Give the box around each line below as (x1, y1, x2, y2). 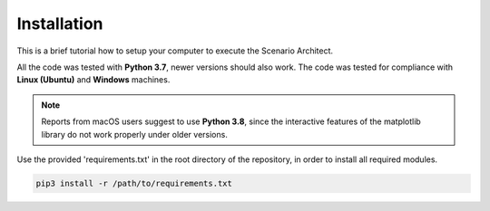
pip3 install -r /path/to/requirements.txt (35, 177, 233, 188)
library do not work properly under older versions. (41, 129, 229, 139)
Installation (16, 14, 103, 34)
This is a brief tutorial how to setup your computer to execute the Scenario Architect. (16, 45, 334, 56)
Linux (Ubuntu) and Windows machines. (16, 74, 171, 85)
